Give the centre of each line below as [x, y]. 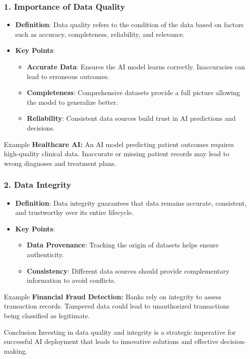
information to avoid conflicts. [71, 280]
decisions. [41, 127]
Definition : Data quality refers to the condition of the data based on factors [129, 24]
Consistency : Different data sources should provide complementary [128, 270]
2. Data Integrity [38, 185]
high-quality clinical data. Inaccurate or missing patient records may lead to [117, 154]
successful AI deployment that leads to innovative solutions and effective [111, 341]
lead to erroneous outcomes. [68, 76]
